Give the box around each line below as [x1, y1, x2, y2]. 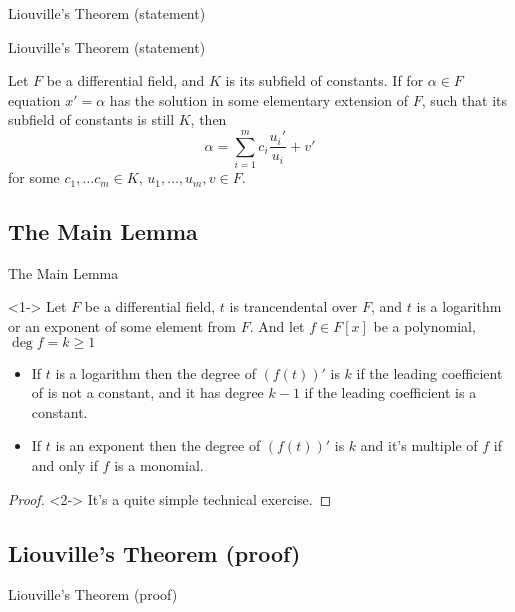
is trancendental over [229, 296, 358, 317]
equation [8, 89, 61, 110]
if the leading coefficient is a [304, 382, 477, 403]
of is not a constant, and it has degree [31, 382, 264, 403]
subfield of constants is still [8, 109, 175, 130]
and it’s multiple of [360, 435, 478, 456]
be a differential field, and [46, 70, 205, 91]
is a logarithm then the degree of [55, 362, 256, 383]
